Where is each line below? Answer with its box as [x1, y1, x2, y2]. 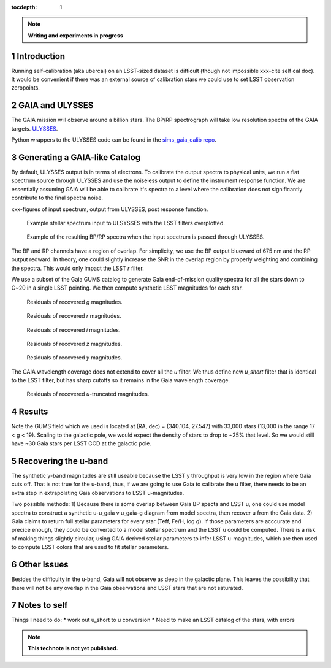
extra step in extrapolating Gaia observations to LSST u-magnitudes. [11, 489, 185, 496]
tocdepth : [11, 4, 37, 10]
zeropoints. [11, 84, 40, 91]
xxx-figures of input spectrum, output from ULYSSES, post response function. [11, 205, 208, 213]
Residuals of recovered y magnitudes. [26, 354, 123, 361]
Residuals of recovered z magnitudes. [26, 340, 123, 347]
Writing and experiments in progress [28, 31, 124, 39]
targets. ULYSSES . [11, 125, 58, 132]
